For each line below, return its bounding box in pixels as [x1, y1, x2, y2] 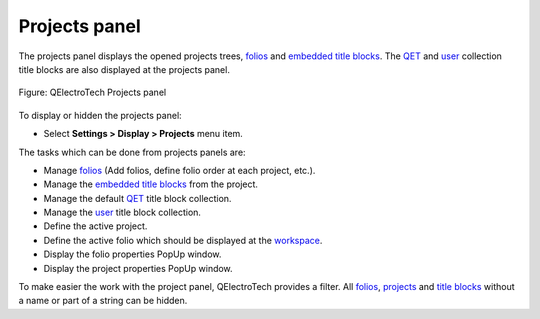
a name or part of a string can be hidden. [18, 295, 188, 307]
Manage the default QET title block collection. [43, 192, 232, 204]
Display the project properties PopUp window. [43, 262, 234, 274]
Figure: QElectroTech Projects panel [18, 86, 167, 99]
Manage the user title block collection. [43, 206, 202, 219]
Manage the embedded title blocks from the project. [43, 178, 259, 190]
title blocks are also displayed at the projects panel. [18, 63, 230, 75]
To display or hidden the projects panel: [18, 109, 182, 121]
